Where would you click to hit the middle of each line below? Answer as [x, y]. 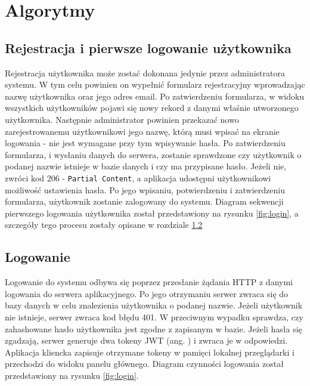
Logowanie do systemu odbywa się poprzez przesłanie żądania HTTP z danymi [149, 282]
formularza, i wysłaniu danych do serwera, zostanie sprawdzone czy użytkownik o [153, 154]
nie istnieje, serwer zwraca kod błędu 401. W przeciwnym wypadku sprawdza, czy [154, 316]
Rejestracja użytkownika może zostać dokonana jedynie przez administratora [145, 72]
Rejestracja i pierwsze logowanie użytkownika [148, 47]
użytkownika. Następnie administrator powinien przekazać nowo [122, 119]
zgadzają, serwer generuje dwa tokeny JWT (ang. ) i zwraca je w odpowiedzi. [146, 340]
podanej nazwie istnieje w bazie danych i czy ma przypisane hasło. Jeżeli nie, [146, 166]
